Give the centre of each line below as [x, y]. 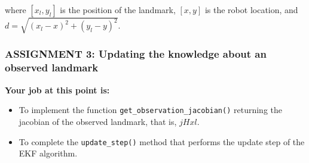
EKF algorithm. [48, 153]
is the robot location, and [251, 10]
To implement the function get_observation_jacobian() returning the [150, 110]
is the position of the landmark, [118, 10]
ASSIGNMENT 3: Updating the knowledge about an [136, 54]
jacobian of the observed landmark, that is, [98, 121]
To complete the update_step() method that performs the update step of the [162, 141]
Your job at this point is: [57, 90]
